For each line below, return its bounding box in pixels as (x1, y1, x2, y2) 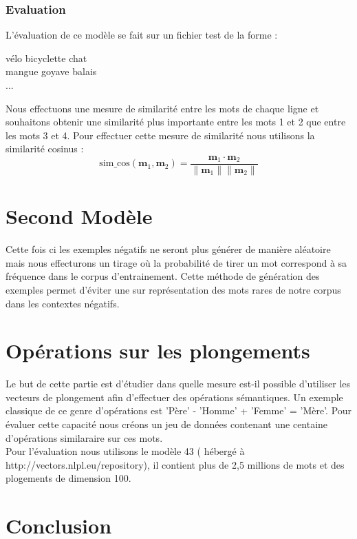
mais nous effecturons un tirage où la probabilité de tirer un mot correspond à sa (6, 255, 347, 269)
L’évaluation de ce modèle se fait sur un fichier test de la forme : (6, 28, 278, 42)
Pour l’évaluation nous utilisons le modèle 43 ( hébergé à (6, 444, 245, 458)
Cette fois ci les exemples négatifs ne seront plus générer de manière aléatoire (6, 242, 331, 256)
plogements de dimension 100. (6, 471, 131, 485)
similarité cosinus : (6, 141, 84, 156)
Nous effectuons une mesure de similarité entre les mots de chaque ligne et (6, 101, 319, 115)
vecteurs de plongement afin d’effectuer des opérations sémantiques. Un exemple (6, 389, 343, 404)
